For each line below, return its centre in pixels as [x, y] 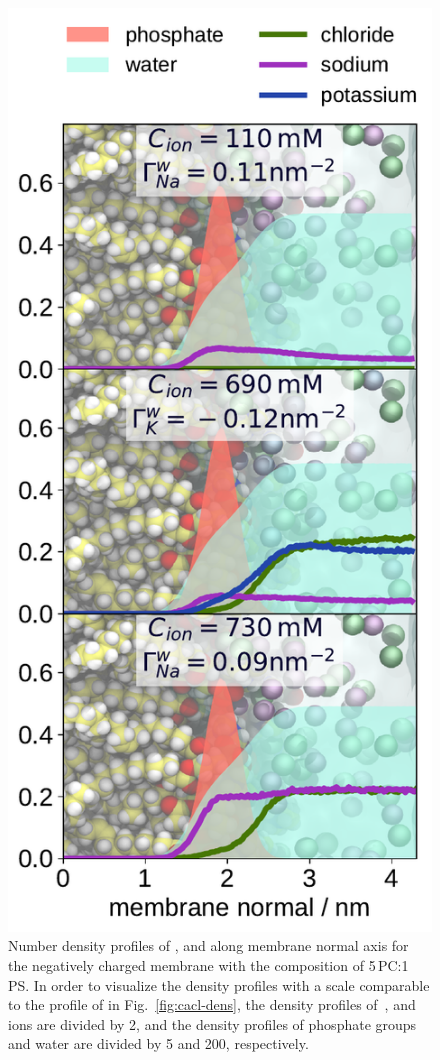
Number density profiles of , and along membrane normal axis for [208, 945]
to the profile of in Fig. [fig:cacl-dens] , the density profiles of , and [212, 1004]
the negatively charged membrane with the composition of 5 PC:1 [208, 964]
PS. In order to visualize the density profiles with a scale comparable [219, 984]
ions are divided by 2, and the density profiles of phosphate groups [212, 1023]
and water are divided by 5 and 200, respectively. [158, 1043]
